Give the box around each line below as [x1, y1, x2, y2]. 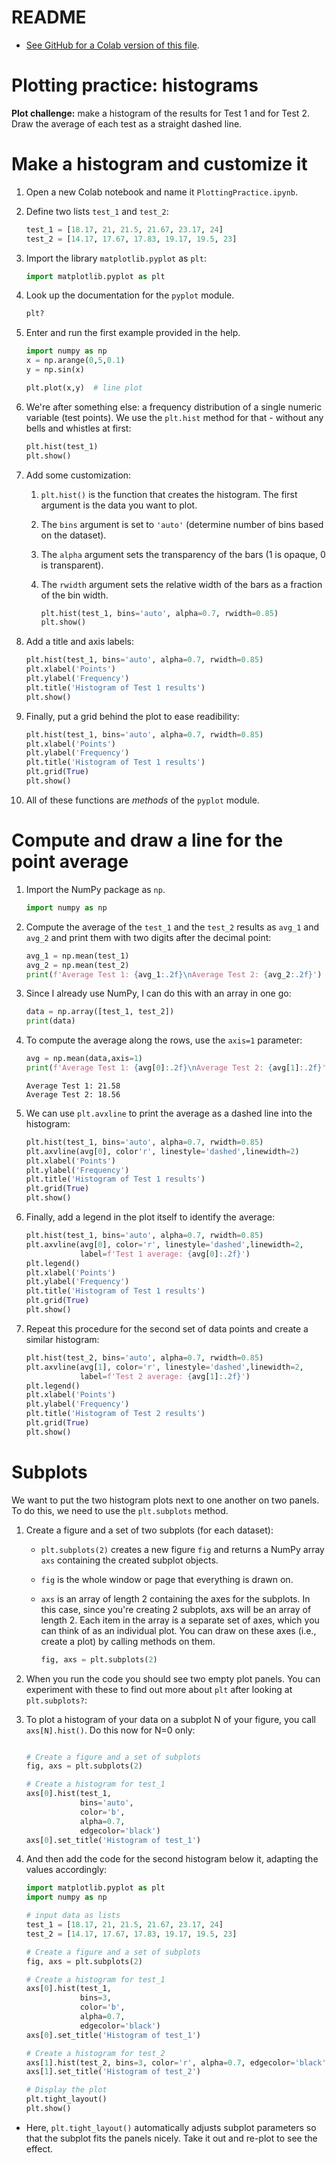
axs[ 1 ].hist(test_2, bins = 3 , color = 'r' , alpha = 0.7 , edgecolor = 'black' [25, 2057, 327, 2068]
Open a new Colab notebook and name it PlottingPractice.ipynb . [25, 186, 299, 198]
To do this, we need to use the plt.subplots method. [11, 1504, 229, 1516]
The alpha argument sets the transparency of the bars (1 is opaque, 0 [40, 548, 326, 560]
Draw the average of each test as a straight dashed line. [11, 117, 243, 130]
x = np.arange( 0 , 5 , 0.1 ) [25, 356, 126, 366]
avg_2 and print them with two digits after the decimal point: [25, 931, 272, 943]
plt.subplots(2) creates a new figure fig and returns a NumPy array [40, 1543, 325, 1555]
